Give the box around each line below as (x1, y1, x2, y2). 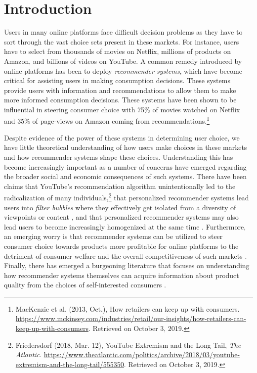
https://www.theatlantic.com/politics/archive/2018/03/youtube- (43, 349, 240, 360)
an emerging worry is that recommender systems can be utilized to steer (4, 231, 223, 241)
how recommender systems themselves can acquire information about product (4, 270, 239, 280)
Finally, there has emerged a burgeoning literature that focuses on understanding (4, 260, 250, 271)
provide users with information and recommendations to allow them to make (4, 85, 236, 95)
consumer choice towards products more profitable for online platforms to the (4, 240, 239, 251)
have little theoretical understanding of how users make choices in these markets (4, 142, 247, 152)
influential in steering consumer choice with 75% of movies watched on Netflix (4, 104, 240, 114)
